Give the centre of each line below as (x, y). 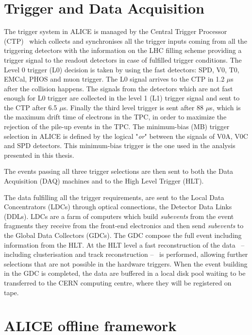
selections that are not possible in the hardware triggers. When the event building (126, 263)
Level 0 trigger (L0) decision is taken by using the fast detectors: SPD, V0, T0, (122, 69)
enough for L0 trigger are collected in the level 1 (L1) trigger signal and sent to (122, 98)
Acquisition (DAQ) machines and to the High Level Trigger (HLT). (104, 181)
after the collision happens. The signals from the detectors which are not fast (118, 88)
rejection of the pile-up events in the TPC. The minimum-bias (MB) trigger (117, 126)
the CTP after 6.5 (31, 107)
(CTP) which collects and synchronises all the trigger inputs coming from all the (126, 41)
